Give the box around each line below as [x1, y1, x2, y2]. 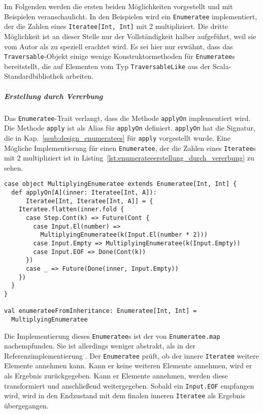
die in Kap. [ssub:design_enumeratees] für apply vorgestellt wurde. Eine [4, 132, 231, 143]
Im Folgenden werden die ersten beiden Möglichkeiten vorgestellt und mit [4, 1, 233, 11]
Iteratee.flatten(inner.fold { [18, 206, 124, 213]
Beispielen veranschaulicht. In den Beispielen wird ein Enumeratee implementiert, [4, 11, 257, 21]
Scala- [212, 60, 232, 71]
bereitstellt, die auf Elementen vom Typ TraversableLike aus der [4, 60, 211, 71]
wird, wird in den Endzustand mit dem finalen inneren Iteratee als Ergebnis [4, 390, 246, 401]
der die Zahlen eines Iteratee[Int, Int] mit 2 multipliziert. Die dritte [4, 21, 228, 31]
